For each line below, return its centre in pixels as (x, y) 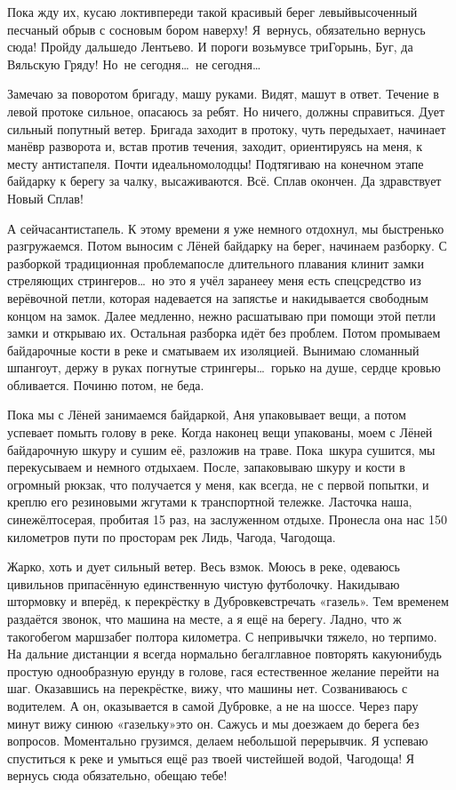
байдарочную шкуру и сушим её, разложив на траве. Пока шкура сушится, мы (221, 449)
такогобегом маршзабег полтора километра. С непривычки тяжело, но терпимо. (222, 636)
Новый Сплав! (45, 198)
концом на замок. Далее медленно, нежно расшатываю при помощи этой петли (221, 315)
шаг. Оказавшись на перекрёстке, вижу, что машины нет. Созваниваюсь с (208, 688)
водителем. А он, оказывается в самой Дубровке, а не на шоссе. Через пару (213, 705)
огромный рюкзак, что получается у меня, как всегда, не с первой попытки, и (218, 484)
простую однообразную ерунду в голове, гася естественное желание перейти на (223, 670)
